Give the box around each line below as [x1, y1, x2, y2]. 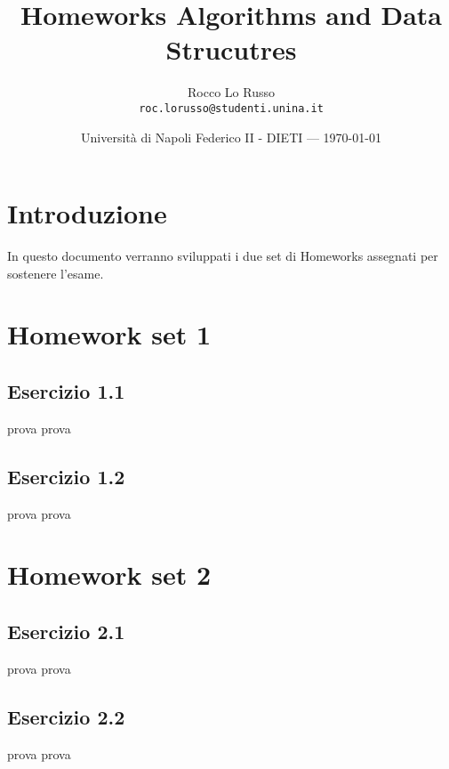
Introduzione [7, 195, 167, 231]
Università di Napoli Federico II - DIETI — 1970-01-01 [81, 127, 381, 146]
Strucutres [165, 31, 297, 68]
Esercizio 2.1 [7, 618, 125, 645]
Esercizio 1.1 [7, 377, 125, 405]
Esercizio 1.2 [7, 462, 125, 490]
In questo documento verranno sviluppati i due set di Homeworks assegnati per [7, 247, 438, 265]
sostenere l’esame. [7, 263, 104, 282]
